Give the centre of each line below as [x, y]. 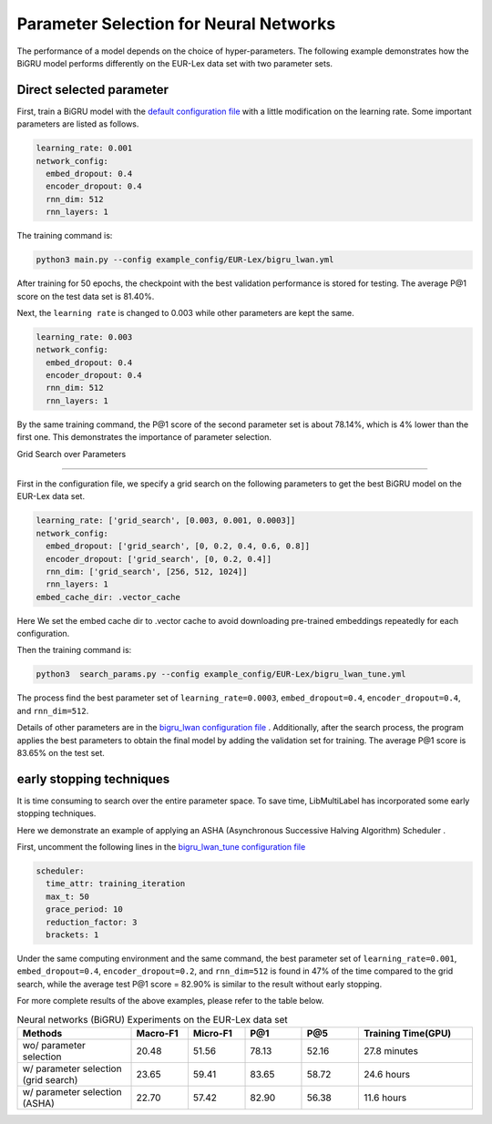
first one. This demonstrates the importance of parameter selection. [144, 437]
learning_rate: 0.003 [84, 337]
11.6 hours [385, 1098]
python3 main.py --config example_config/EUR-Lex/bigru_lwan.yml [185, 260]
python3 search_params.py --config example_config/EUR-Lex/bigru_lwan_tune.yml [221, 674]
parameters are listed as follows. [78, 124]
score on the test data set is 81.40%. [86, 296]
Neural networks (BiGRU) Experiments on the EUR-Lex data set [152, 1019]
